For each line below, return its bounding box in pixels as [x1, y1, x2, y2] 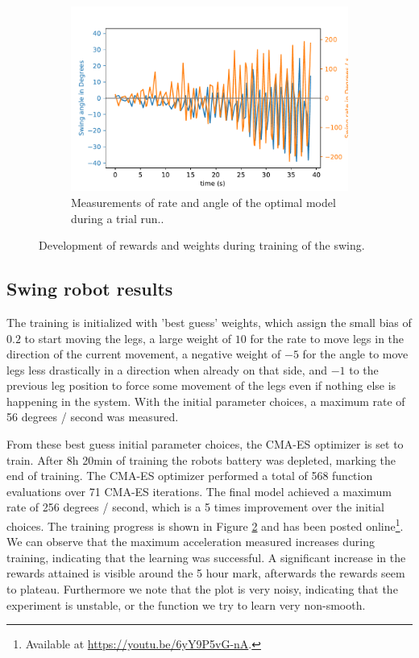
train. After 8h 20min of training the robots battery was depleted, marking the [6, 451, 396, 468]
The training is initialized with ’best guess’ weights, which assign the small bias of [6, 313, 412, 330]
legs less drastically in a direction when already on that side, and [6, 361, 327, 378]
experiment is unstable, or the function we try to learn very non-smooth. [6, 596, 366, 613]
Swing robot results [6, 276, 173, 301]
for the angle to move [302, 346, 409, 362]
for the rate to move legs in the [250, 329, 404, 346]
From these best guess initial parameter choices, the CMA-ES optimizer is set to [6, 436, 404, 453]
